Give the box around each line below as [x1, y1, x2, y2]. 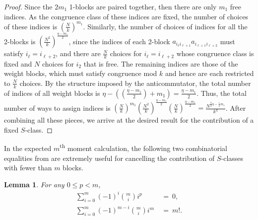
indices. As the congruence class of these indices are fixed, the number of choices [4, 11, 249, 21]
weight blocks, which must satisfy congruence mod [4, 68, 157, 78]
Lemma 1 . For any [4, 179, 64, 189]
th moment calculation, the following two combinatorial [60, 142, 227, 153]
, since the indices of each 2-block [68, 36, 170, 46]
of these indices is [4, 21, 58, 31]
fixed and [4, 58, 32, 69]
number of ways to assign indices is [4, 102, 111, 113]
